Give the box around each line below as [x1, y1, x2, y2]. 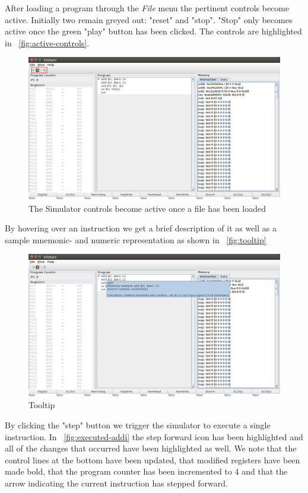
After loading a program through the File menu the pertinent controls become [5, 2, 290, 14]
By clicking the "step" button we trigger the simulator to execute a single [5, 419, 271, 431]
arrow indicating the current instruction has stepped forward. [5, 477, 228, 489]
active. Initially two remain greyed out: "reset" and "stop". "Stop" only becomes [5, 13, 293, 26]
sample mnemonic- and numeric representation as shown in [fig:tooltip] [5, 233, 266, 246]
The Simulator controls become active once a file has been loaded [28, 202, 266, 214]
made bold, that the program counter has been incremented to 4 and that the [5, 465, 288, 478]
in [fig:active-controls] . [5, 36, 90, 49]
